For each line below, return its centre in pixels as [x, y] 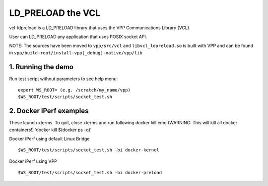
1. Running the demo [41, 67]
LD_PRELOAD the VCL [55, 13]
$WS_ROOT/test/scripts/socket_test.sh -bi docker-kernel [89, 150]
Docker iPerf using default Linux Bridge [49, 139]
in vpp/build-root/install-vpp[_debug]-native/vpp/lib [76, 52]
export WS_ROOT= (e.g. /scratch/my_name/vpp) [74, 90]
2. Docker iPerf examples [49, 111]
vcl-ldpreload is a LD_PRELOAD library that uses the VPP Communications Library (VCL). [100, 28]
